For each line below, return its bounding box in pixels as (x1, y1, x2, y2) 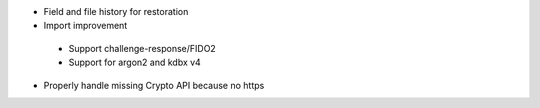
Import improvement (43, 20, 128, 32)
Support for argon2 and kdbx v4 (68, 56, 202, 69)
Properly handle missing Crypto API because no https (43, 79, 265, 91)
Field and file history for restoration (43, 6, 189, 17)
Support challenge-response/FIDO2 (68, 42, 217, 54)
